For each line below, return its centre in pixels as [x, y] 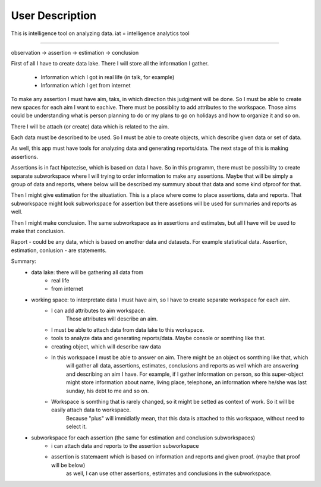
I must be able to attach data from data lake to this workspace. [128, 329]
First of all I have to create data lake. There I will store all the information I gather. [110, 64]
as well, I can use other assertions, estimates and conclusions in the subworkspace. [169, 473]
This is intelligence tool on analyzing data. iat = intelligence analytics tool [100, 33]
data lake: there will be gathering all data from [87, 272]
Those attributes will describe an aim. [112, 319]
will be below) [68, 465]
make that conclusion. [38, 231]
